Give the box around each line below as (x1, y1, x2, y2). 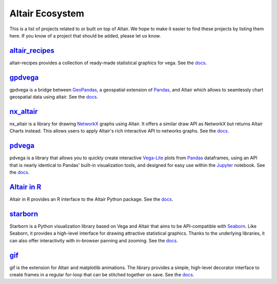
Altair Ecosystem (9, 8, 85, 19)
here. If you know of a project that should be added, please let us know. (9, 32, 161, 39)
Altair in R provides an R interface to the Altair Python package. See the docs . (9, 196, 173, 202)
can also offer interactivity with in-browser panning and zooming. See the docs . (9, 237, 178, 243)
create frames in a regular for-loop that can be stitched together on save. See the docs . (9, 272, 194, 278)
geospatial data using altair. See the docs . (9, 94, 98, 100)
